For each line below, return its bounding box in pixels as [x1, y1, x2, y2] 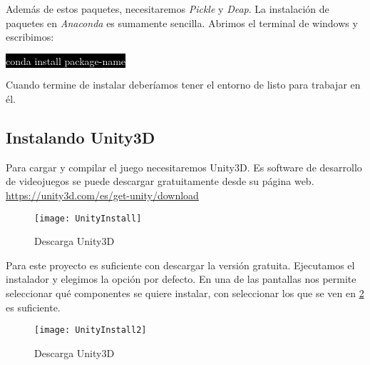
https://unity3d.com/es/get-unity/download [6, 187, 199, 202]
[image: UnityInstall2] [34, 325, 147, 336]
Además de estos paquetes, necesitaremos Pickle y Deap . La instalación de [6, 1, 329, 16]
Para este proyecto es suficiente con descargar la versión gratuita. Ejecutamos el [6, 257, 355, 272]
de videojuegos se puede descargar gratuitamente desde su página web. [6, 174, 314, 189]
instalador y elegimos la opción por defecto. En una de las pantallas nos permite [6, 271, 356, 286]
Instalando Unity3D [6, 126, 155, 148]
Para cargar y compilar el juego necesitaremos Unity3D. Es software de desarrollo [6, 159, 362, 174]
